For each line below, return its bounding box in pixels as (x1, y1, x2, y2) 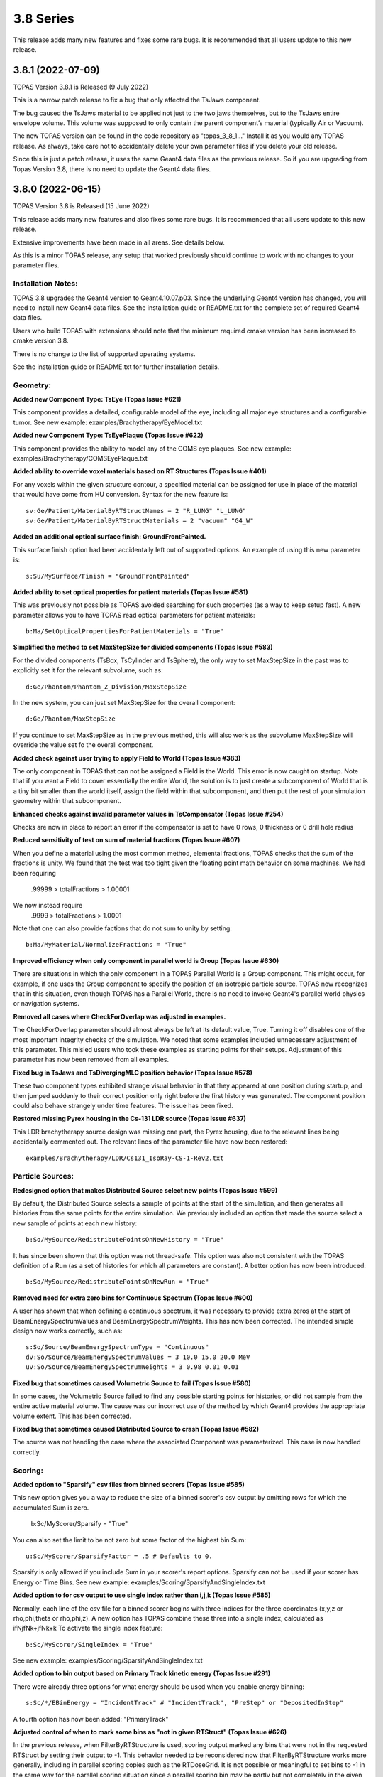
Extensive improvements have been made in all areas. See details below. (13, 238, 225, 247)
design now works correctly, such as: (13, 1326, 123, 1335)
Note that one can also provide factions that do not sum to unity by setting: (13, 924, 232, 933)
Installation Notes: (13, 279, 78, 289)
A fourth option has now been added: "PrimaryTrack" (13, 1714, 169, 1723)
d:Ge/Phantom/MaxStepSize (26, 715, 116, 723)
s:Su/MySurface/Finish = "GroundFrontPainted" (26, 572, 191, 580)
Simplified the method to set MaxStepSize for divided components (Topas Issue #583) (13, 643, 273, 652)
